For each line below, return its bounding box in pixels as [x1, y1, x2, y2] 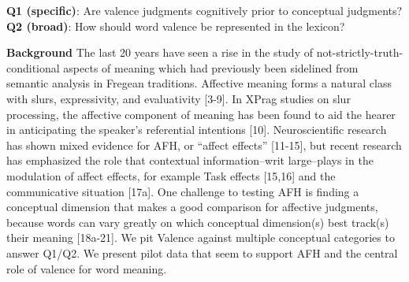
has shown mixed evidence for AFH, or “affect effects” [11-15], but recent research [6, 136, 402, 153]
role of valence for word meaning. [6, 260, 167, 276]
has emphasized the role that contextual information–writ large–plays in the [6, 152, 374, 169]
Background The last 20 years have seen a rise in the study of [6, 44, 313, 61]
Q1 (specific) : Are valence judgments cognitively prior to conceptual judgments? [6, 2, 403, 18]
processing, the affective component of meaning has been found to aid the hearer [6, 106, 396, 122]
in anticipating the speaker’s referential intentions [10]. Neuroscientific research [6, 121, 387, 138]
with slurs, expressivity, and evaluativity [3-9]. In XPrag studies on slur [6, 90, 351, 106]
